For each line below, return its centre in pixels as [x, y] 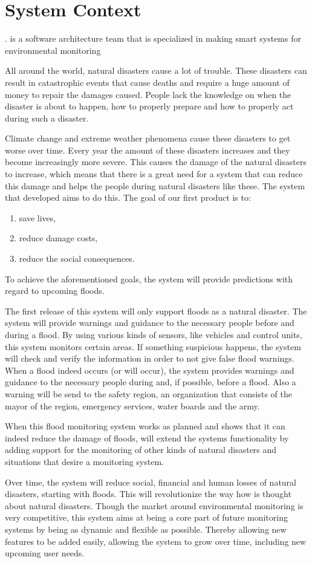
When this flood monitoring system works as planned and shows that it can [145, 426]
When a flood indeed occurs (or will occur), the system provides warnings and [150, 370]
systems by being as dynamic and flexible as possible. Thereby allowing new [146, 529]
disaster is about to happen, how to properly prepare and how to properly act [149, 106]
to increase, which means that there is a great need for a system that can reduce [154, 174]
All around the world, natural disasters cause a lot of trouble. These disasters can [156, 70]
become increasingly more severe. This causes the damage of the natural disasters [156, 162]
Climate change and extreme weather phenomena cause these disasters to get [148, 138]
